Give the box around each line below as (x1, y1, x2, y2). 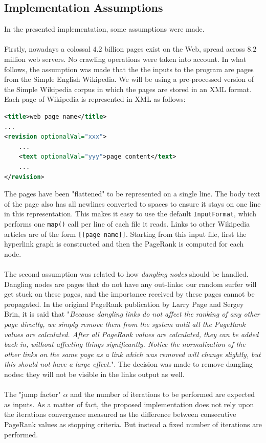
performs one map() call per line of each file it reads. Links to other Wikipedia (4, 218, 250, 229)
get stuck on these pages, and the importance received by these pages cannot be (4, 289, 255, 299)
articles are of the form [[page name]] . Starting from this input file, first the (4, 228, 247, 239)
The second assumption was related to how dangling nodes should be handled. (4, 269, 249, 279)
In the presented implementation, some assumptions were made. (4, 24, 205, 34)
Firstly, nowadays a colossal (4, 43, 91, 54)
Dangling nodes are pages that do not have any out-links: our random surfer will (4, 278, 257, 289)
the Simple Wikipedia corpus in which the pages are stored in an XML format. (4, 83, 252, 94)
